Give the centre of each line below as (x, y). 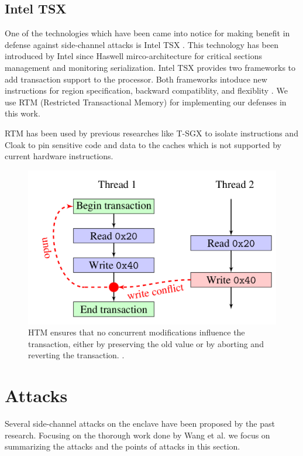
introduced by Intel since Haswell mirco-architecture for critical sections (133, 56)
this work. (23, 113)
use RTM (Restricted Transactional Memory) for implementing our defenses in (146, 102)
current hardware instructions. (59, 156)
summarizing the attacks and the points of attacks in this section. (123, 446)
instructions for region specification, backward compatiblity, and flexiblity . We (146, 90)
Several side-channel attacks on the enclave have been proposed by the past (140, 424)
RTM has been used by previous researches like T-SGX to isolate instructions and (151, 133)
